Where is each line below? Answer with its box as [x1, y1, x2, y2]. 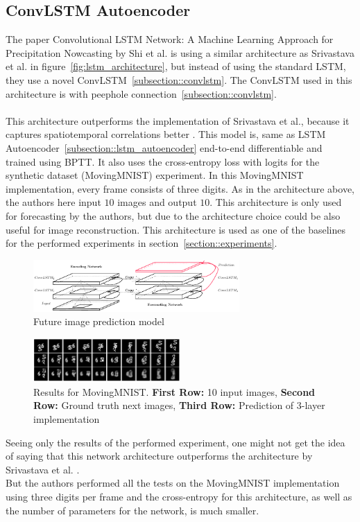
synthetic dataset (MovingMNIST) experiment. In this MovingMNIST [6, 168, 304, 182]
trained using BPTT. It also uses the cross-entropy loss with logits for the [6, 154, 320, 168]
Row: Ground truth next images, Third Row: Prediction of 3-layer [33, 398, 325, 412]
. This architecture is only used [209, 195, 342, 209]
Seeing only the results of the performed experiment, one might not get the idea [6, 435, 345, 449]
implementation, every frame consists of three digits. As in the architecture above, [6, 181, 354, 195]
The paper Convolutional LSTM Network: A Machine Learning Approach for [6, 32, 334, 46]
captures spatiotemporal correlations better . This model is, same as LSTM [6, 127, 326, 141]
